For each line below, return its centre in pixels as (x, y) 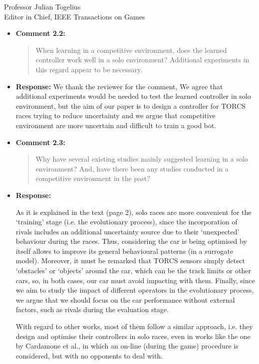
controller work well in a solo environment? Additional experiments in (142, 60)
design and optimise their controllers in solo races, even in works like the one (133, 336)
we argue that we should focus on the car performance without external (125, 299)
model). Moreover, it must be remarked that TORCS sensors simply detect (130, 261)
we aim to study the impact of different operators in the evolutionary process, (135, 290)
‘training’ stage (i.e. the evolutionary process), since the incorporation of (127, 222)
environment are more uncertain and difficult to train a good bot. (116, 125)
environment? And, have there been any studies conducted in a (132, 168)
